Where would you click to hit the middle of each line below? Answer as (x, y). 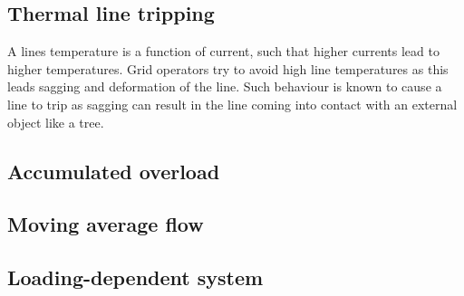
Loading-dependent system (135, 277)
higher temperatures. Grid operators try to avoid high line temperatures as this (228, 68)
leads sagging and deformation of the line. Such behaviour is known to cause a (225, 86)
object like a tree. (56, 122)
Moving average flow (106, 224)
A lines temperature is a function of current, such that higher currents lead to (223, 51)
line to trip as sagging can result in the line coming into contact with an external (232, 104)
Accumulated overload (114, 171)
